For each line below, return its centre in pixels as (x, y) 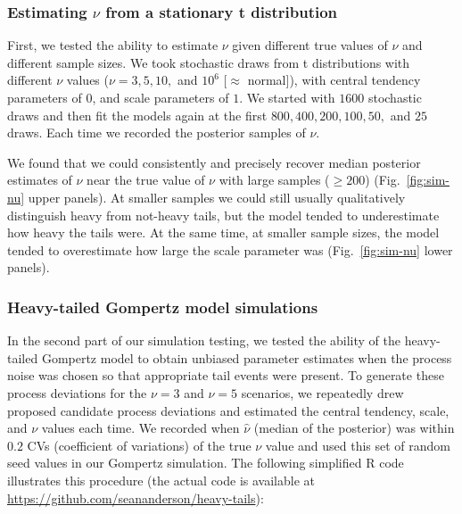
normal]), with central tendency (334, 80)
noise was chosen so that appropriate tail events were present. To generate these (226, 375)
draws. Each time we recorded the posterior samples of (157, 133)
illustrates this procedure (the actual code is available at (161, 480)
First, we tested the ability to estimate (113, 45)
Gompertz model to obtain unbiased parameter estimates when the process (247, 357)
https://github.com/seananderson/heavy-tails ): (136, 497)
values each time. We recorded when (140, 428)
